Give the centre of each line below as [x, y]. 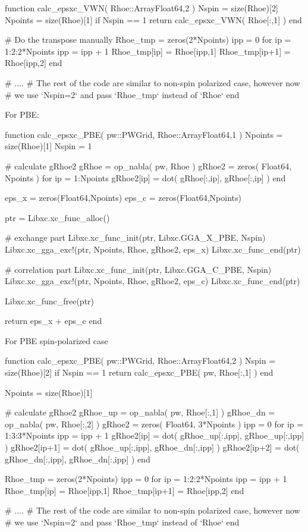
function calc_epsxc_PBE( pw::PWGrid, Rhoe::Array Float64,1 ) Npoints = [144, 134]
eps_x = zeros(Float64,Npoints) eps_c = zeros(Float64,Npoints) [123, 198]
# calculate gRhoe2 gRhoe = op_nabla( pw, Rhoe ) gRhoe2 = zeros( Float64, [148, 166]
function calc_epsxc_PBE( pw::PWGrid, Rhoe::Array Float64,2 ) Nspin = [140, 361]
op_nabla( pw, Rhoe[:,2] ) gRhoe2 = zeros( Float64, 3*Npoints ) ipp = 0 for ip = [154, 424]
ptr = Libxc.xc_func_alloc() [57, 217]
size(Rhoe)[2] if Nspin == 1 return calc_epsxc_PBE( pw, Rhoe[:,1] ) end [139, 372]
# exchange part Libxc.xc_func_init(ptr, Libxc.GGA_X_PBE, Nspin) [135, 237]
